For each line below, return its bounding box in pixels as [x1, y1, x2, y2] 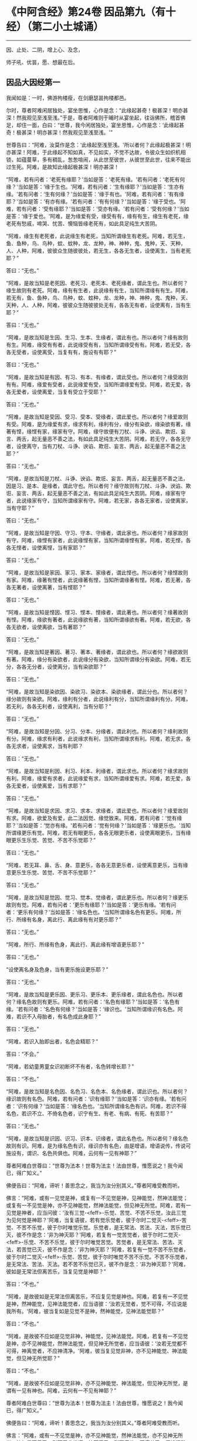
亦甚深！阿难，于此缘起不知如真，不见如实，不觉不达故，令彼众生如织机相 [6, 148, 186, 156]
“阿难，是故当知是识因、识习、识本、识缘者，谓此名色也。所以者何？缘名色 [6, 1135, 189, 1142]
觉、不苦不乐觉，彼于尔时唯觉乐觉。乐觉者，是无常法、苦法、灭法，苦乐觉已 [6, 1223, 191, 1231]
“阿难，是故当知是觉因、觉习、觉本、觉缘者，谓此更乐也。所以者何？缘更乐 [6, 894, 189, 901]
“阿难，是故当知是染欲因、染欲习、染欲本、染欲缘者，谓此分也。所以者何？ [6, 688, 189, 695]
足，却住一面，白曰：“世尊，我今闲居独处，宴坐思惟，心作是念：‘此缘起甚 [6, 121, 185, 128]
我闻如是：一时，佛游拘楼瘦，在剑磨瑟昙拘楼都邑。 [6, 94, 130, 101]
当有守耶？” [6, 504, 35, 511]
